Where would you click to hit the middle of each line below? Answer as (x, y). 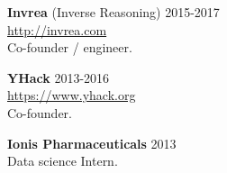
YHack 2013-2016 (59, 77)
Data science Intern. (63, 161)
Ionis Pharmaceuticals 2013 (92, 143)
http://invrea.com (57, 29)
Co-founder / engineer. (70, 47)
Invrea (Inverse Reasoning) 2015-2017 (113, 12)
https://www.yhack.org (72, 95)
